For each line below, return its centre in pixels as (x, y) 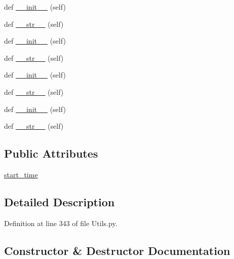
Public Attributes (51, 153)
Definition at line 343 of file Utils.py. (61, 223)
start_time (21, 174)
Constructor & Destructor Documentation (117, 250)
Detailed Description (60, 201)
